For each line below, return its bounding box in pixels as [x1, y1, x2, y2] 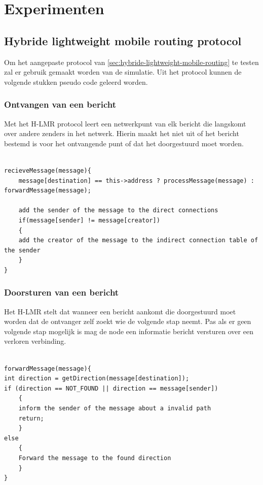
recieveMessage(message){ [4, 167, 91, 174]
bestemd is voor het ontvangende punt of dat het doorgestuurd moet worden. [4, 138, 244, 148]
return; [18, 414, 44, 422]
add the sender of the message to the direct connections [18, 207, 218, 214]
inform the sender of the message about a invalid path [18, 405, 211, 412]
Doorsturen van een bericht [4, 286, 119, 299]
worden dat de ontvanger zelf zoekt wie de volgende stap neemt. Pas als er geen [4, 316, 251, 327]
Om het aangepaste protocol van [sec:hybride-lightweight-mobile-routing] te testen [4, 56, 259, 67]
